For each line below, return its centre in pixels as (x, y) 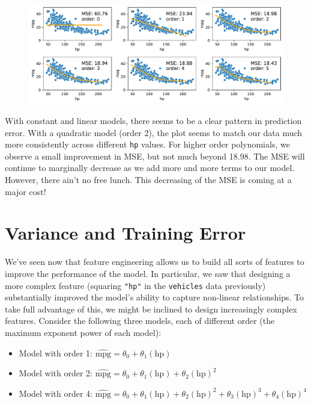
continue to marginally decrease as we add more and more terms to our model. (150, 168)
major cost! (26, 191)
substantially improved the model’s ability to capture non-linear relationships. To (154, 297)
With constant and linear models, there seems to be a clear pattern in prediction (153, 120)
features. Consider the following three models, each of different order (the (140, 321)
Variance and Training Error (125, 233)
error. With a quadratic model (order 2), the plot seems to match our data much (154, 132)
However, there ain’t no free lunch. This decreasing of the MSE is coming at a (148, 179)
